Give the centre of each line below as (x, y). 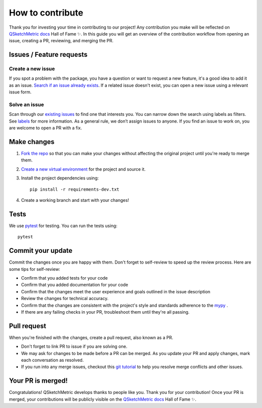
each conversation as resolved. (52, 360)
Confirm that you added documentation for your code (75, 285)
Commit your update (41, 251)
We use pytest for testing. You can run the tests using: (63, 226)
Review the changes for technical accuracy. (65, 299)
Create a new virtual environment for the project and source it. (83, 169)
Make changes (32, 142)
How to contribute (46, 13)
